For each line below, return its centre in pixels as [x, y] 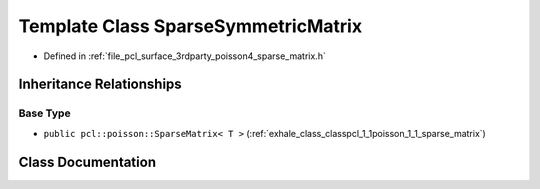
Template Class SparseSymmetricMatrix [190, 26]
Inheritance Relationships [100, 84]
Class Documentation [87, 161]
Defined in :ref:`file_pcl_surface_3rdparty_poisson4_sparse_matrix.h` [185, 56]
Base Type [44, 113]
